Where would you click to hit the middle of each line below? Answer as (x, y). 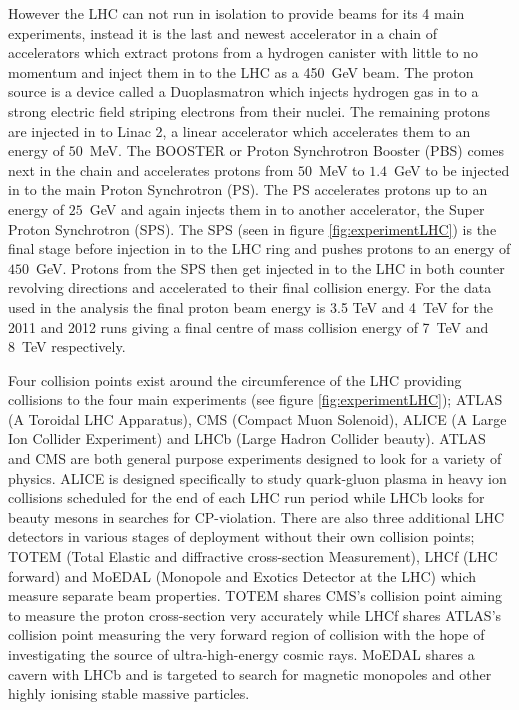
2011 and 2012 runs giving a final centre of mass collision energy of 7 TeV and (248, 326)
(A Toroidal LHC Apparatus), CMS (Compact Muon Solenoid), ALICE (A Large (257, 418)
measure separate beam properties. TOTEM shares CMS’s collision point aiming (255, 595)
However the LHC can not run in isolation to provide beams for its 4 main (236, 13)
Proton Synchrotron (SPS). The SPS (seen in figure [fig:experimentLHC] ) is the (252, 228)
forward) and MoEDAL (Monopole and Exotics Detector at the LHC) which (242, 575)
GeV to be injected (452, 169)
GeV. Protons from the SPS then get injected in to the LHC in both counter (270, 267)
